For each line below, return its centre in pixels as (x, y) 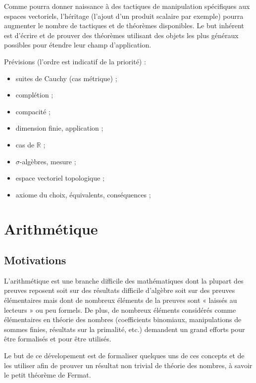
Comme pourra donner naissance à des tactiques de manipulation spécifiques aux (127, 6)
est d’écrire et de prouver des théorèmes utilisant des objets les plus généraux (121, 35)
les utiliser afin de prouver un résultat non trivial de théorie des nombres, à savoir (128, 365)
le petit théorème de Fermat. (48, 375)
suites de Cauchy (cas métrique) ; (66, 78)
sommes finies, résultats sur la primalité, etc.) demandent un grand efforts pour (125, 329)
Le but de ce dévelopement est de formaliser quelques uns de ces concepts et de (124, 356)
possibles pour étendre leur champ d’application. (78, 45)
